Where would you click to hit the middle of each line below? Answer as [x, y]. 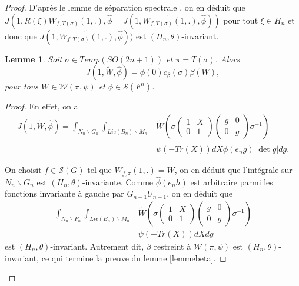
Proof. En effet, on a [41, 106]
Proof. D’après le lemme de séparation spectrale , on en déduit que [125, 7]
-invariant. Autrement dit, [97, 246]
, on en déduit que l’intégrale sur [233, 170]
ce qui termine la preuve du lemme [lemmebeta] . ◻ [134, 257]
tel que [99, 170]
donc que [21, 36]
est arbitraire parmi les [232, 182]
